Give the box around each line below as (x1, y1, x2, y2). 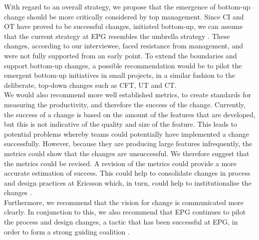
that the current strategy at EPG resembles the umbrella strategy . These (4, 30, 230, 41)
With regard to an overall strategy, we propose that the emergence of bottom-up (4, 1, 251, 11)
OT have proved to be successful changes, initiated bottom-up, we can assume (4, 21, 243, 31)
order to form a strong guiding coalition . (4, 226, 130, 237)
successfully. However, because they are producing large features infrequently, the (4, 138, 253, 149)
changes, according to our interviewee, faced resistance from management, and (4, 40, 244, 51)
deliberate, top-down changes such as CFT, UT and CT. (4, 79, 177, 90)
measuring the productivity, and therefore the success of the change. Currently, (4, 99, 246, 109)
